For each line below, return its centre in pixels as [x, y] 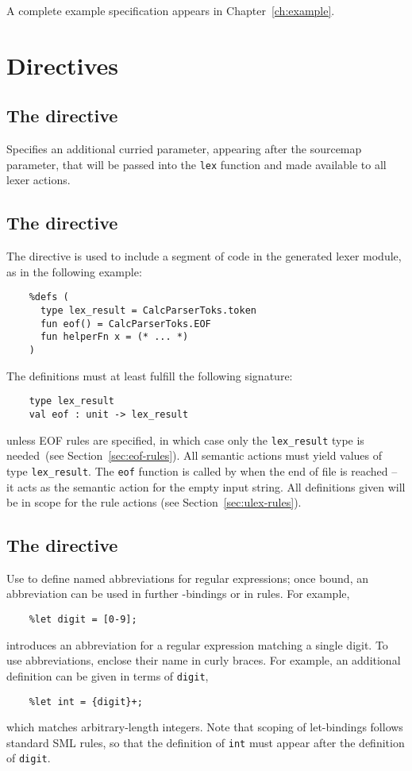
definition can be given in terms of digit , [108, 675]
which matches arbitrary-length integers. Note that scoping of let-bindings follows [205, 727]
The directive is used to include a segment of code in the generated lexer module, [204, 256]
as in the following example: [74, 271]
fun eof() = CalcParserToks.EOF [125, 324]
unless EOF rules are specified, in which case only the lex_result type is [185, 439]
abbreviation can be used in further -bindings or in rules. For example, [178, 594]
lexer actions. [39, 180]
